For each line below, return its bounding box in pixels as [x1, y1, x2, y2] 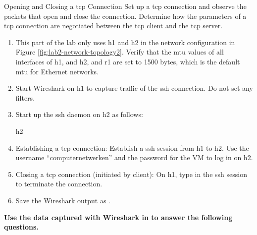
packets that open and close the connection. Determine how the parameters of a [4, 10, 247, 21]
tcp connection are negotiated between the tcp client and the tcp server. [4, 20, 223, 31]
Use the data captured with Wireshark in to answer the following [4, 212, 233, 222]
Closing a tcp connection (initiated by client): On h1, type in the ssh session [15, 169, 247, 179]
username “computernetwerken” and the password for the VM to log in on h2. [15, 152, 253, 163]
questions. [4, 222, 39, 232]
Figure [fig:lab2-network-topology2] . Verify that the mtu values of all [15, 47, 224, 57]
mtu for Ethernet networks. [15, 66, 99, 76]
